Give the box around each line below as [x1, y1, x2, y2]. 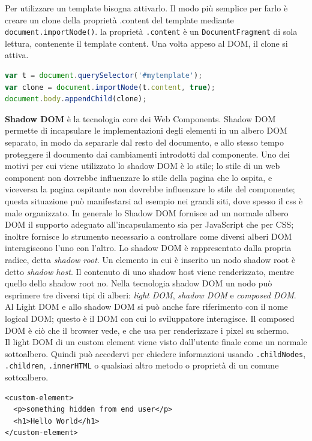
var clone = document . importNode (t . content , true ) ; [5, 83, 215, 92]
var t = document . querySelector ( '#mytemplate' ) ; [5, 71, 203, 80]
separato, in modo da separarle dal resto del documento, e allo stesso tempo [5, 136, 284, 148]
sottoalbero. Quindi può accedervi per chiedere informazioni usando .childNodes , [5, 347, 306, 360]
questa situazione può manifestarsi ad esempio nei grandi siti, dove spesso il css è [5, 194, 303, 207]
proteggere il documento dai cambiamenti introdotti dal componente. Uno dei [5, 147, 290, 160]
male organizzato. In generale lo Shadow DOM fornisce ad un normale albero [5, 206, 289, 219]
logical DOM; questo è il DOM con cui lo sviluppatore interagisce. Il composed [5, 312, 295, 324]
